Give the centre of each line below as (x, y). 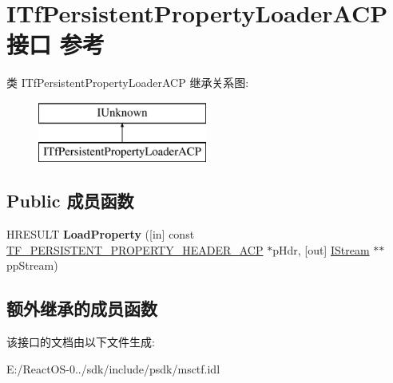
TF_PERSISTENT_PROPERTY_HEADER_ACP (135, 249)
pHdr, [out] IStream (321, 249)
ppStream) (32, 265)
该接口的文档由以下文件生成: (81, 342)
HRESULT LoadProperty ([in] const (101, 234)
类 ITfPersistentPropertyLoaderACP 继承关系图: (128, 83)
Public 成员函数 (70, 201)
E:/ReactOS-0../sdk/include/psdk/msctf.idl (113, 368)
